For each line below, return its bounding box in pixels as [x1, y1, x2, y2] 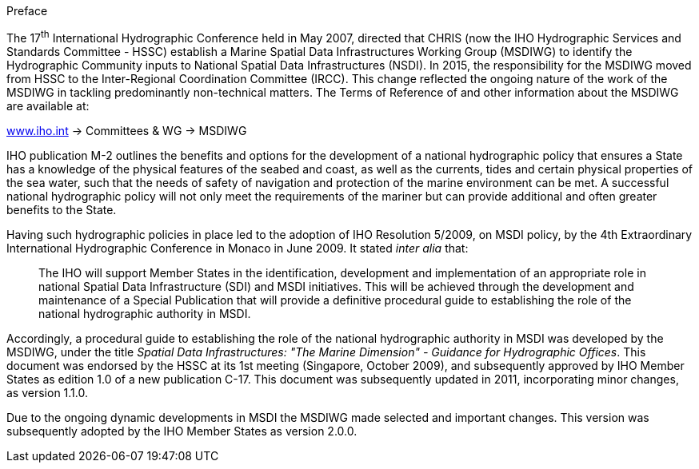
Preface [6, 4, 48, 18]
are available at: [6, 98, 90, 113]
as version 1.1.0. [6, 385, 88, 399]
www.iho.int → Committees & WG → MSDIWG [6, 123, 247, 137]
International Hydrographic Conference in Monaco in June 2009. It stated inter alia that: [6, 240, 469, 255]
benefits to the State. [6, 202, 117, 217]
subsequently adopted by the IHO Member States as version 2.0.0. [6, 423, 357, 438]
